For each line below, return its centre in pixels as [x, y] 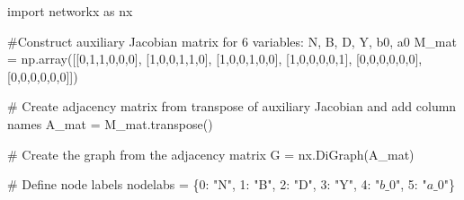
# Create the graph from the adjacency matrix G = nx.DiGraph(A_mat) [211, 154]
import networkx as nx [70, 11]
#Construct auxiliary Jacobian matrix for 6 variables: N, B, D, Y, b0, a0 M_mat [232, 41]
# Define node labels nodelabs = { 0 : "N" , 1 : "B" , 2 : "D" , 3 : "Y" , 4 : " [194, 184]
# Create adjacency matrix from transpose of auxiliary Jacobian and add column [232, 106]
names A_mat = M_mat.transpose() [110, 123]
